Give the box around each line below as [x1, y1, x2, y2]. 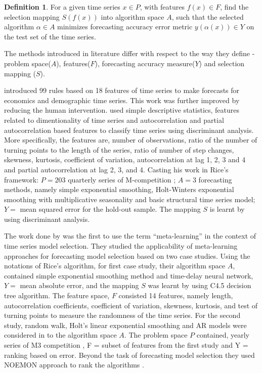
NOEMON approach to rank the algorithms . [4, 359, 144, 370]
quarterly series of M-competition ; [68, 174, 176, 184]
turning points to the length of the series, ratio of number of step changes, [4, 144, 234, 155]
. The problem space [124, 330, 188, 340]
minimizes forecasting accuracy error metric [57, 21, 193, 32]
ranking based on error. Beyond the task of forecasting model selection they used [4, 349, 255, 360]
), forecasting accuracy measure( [95, 58, 195, 68]
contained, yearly [196, 330, 249, 340]
